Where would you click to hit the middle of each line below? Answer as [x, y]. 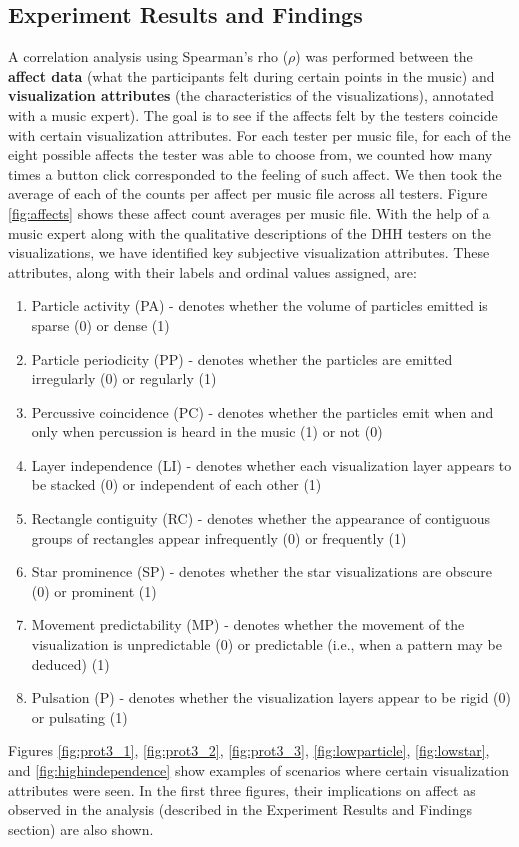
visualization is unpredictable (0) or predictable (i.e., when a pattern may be [266, 644]
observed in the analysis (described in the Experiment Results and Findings [240, 809]
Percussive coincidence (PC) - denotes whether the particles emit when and [262, 411]
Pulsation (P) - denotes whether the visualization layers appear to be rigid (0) [271, 697]
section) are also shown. [81, 828]
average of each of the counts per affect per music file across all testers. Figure [248, 193]
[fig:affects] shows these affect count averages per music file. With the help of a [249, 212]
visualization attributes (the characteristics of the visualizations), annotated [251, 95]
